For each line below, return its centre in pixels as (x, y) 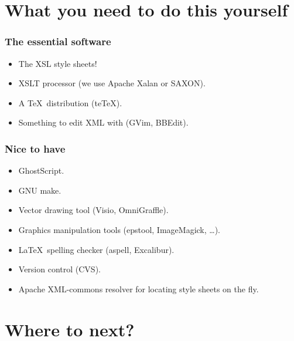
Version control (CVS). (59, 269)
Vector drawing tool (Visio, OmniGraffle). (93, 210)
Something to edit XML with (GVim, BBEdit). (103, 122)
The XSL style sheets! (58, 63)
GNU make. (40, 190)
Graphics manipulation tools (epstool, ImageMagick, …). (119, 229)
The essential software (58, 41)
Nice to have (35, 148)
